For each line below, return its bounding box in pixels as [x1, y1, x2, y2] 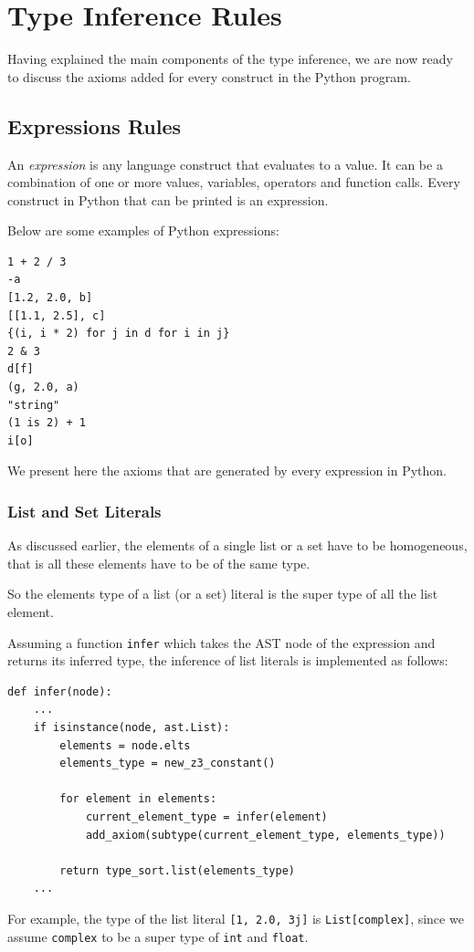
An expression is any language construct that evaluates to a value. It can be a [7, 154, 443, 173]
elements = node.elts [59, 738, 191, 752]
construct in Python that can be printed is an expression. [7, 190, 329, 209]
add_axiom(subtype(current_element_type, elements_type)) [85, 828, 446, 842]
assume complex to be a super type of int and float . [7, 926, 309, 946]
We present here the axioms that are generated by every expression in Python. [7, 461, 447, 480]
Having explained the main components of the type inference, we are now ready [7, 49, 453, 68]
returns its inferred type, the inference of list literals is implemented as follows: [7, 651, 448, 670]
